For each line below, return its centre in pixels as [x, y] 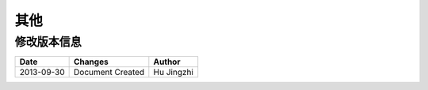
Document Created [109, 73]
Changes [91, 62]
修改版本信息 [48, 42]
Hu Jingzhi [174, 73]
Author [167, 62]
